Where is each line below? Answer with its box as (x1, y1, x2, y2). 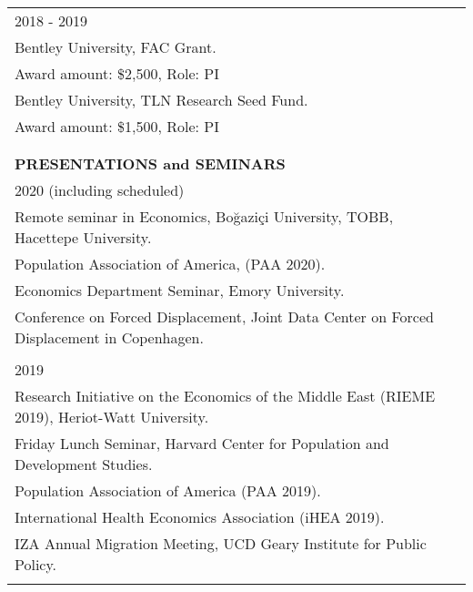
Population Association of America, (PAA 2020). (15, 253, 326, 274)
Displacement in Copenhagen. (15, 327, 204, 348)
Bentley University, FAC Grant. (15, 36, 216, 57)
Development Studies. (15, 454, 153, 475)
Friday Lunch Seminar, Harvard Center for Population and (15, 433, 389, 454)
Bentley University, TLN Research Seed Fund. (15, 89, 308, 110)
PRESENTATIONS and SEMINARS (15, 153, 286, 174)
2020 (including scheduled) (15, 179, 185, 200)
